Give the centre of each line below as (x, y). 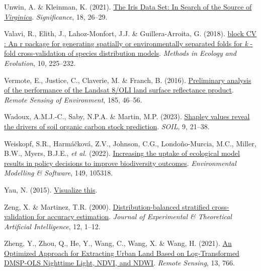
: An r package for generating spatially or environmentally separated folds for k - (128, 43)
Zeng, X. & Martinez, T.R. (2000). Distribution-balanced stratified (107, 206)
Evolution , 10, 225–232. (40, 63)
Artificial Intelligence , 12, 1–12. (52, 226)
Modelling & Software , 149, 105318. (59, 173)
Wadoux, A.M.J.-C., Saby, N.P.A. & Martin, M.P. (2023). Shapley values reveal (127, 116)
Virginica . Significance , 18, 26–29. (56, 16)
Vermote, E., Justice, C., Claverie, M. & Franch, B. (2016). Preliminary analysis (128, 80)
